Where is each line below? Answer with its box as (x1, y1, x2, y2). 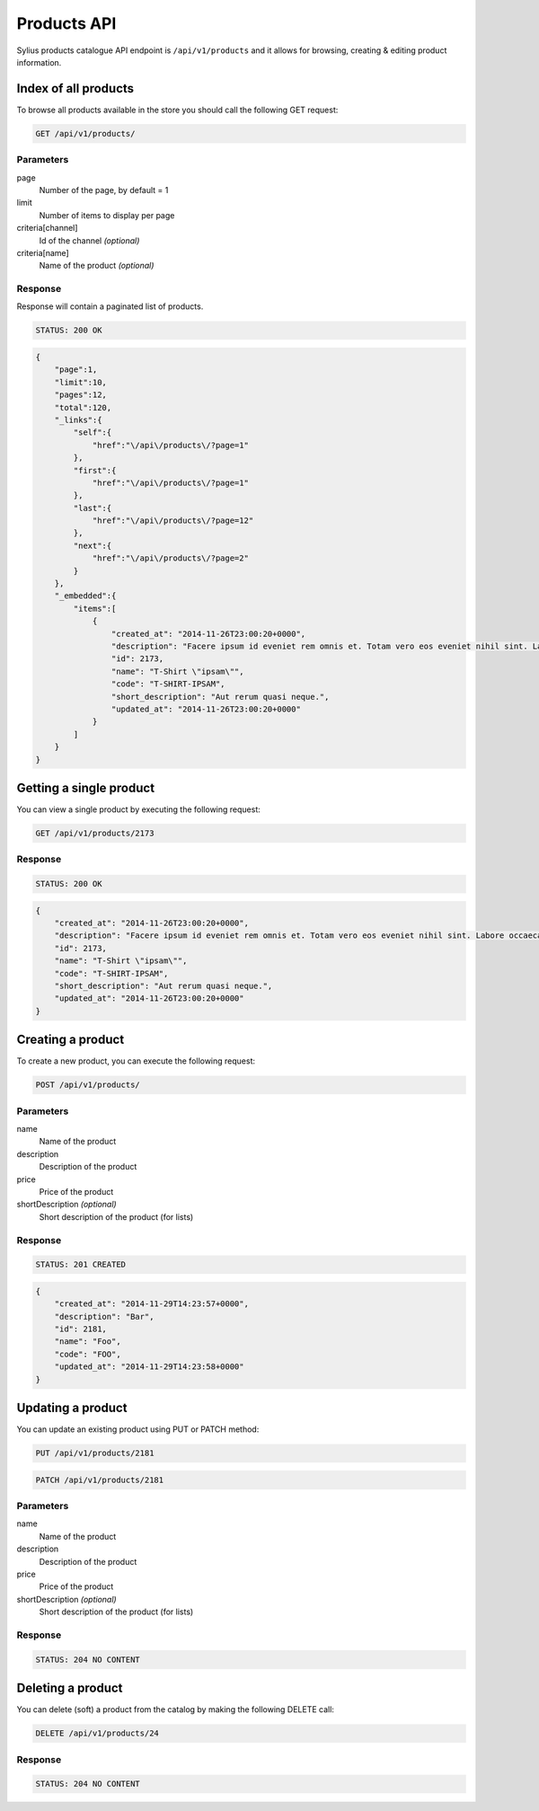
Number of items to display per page (39, 209, 175, 220)
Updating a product (16, 1400, 128, 1416)
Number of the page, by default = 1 (39, 184, 169, 195)
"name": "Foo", (54, 1337, 121, 1347)
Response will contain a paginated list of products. (16, 301, 204, 312)
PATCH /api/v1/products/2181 (35, 1474, 164, 1485)
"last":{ (73, 503, 112, 513)
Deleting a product (16, 1681, 123, 1696)
